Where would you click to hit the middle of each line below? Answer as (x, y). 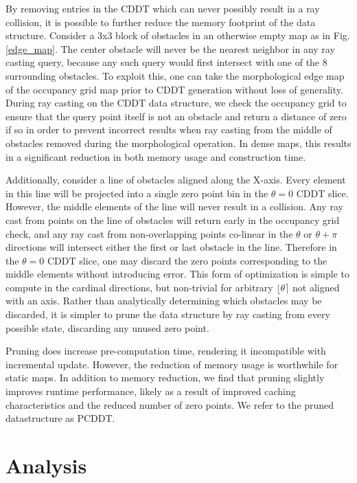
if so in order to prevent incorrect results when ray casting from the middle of (169, 130)
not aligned (316, 287)
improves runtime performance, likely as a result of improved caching (151, 391)
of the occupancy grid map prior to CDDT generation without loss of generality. (174, 89)
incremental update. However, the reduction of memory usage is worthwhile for (172, 364)
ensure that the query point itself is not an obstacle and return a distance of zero (176, 116)
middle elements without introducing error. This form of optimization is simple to (178, 274)
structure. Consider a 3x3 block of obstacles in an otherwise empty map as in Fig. (178, 35)
